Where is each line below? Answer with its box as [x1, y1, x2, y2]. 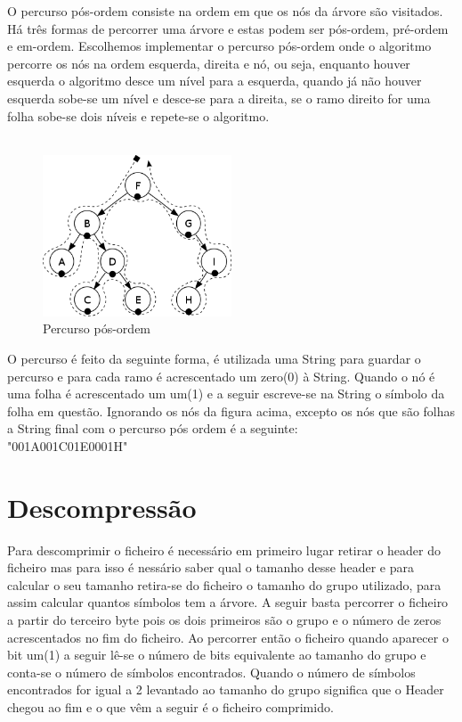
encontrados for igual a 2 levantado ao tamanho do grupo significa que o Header [7, 680, 444, 699]
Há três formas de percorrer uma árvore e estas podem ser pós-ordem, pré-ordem [7, 19, 449, 37]
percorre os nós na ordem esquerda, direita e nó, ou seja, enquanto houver [7, 53, 410, 72]
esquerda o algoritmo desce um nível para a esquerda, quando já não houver [7, 71, 422, 90]
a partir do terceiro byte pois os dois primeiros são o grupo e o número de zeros [7, 611, 442, 629]
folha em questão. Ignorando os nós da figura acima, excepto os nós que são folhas [7, 401, 456, 420]
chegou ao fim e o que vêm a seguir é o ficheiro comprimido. [7, 698, 334, 717]
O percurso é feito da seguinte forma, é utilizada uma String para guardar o [7, 349, 421, 368]
